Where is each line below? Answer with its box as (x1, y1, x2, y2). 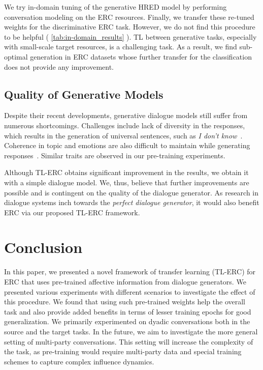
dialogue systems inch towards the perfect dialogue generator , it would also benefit (4, 197, 259, 208)
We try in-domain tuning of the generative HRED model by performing (4, 2, 227, 12)
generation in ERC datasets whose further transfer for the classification (30, 51, 252, 62)
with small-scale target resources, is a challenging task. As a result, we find (4, 41, 237, 52)
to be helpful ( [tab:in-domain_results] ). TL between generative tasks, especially (4, 31, 257, 42)
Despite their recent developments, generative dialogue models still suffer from (4, 110, 248, 121)
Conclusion (4, 237, 83, 258)
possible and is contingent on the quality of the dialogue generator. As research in (4, 187, 259, 197)
